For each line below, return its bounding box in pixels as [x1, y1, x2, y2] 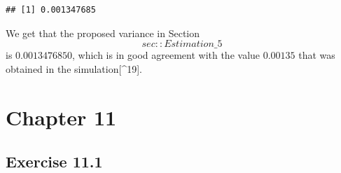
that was [298, 48, 335, 62]
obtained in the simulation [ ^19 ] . [6, 61, 143, 76]
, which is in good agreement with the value [71, 48, 260, 62]
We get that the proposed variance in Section [6, 25, 200, 40]
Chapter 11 [6, 102, 117, 131]
